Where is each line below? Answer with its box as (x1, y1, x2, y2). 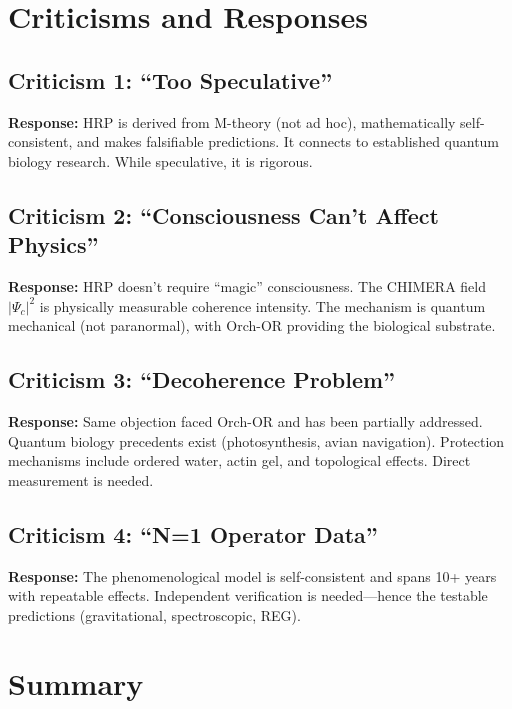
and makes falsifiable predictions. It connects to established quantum (76, 131, 500, 152)
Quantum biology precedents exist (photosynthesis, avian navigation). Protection (8, 430, 505, 451)
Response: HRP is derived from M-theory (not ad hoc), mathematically (8, 111, 456, 132)
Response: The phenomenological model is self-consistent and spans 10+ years (8, 565, 497, 586)
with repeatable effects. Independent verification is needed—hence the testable (8, 585, 488, 606)
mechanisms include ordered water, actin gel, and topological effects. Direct (8, 450, 471, 471)
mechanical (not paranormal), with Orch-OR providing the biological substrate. (8, 315, 496, 336)
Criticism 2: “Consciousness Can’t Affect (8, 199, 439, 230)
